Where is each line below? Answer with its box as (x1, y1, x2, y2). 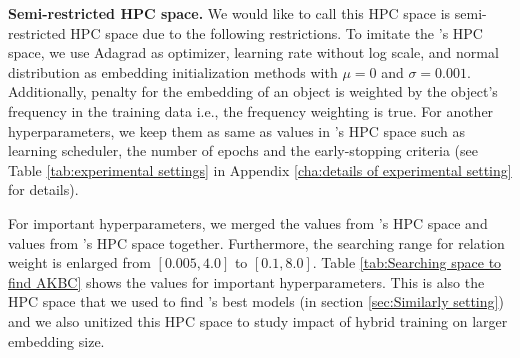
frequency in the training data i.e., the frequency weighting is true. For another (8, 100, 494, 121)
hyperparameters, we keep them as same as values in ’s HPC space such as (8, 120, 466, 141)
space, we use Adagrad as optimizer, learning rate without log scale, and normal (8, 42, 499, 63)
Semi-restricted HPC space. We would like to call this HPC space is (8, 3, 451, 23)
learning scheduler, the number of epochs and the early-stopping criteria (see (8, 140, 478, 161)
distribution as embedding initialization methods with (8, 61, 338, 82)
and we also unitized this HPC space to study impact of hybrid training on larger (8, 310, 508, 331)
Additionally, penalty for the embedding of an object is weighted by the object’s (8, 81, 498, 102)
